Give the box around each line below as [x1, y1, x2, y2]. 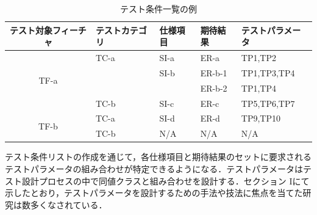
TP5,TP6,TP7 [241, 97, 295, 109]
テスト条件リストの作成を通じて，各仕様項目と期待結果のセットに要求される [5, 150, 312, 163]
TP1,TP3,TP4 [241, 66, 295, 79]
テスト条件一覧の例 [120, 2, 197, 15]
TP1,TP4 [241, 81, 276, 94]
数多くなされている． [21, 198, 107, 211]
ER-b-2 [200, 81, 227, 94]
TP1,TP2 [241, 51, 276, 64]
